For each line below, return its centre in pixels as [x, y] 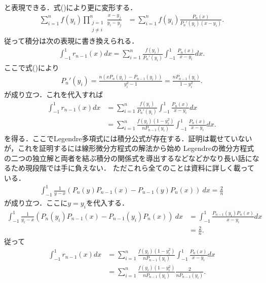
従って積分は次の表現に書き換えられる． [71, 40]
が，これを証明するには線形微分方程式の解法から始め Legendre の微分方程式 [129, 148]
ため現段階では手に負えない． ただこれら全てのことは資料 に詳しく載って [132, 168]
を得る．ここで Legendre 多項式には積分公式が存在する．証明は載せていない [128, 138]
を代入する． [107, 202]
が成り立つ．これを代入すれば [54, 94]
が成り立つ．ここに [36, 202]
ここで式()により [32, 67]
